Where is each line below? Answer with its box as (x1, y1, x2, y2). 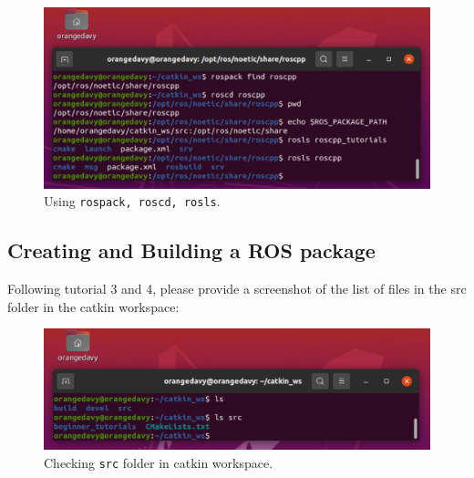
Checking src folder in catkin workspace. (44, 452, 273, 472)
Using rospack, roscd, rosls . (44, 192, 221, 211)
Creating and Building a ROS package (7, 236, 376, 265)
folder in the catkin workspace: (7, 296, 180, 316)
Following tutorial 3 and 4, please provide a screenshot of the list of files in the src (7, 279, 467, 298)
